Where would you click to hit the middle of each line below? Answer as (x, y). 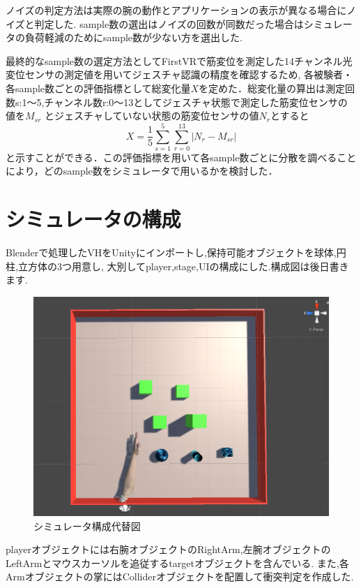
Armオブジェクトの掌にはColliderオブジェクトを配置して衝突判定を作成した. (180, 576)
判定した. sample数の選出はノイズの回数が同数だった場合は (169, 23)
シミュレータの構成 (93, 219)
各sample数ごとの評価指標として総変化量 (98, 88)
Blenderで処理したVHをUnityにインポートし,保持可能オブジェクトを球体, (171, 252)
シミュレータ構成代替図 (87, 525)
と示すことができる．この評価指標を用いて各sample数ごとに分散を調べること (181, 157)
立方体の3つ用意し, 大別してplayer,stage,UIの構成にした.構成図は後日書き (183, 266)
